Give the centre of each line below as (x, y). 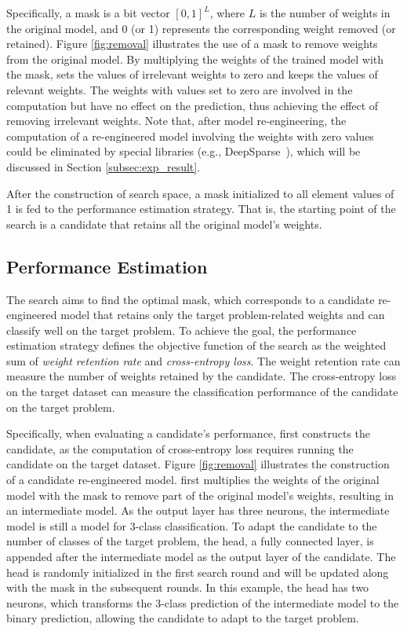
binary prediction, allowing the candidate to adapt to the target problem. (183, 618)
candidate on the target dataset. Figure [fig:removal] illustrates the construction (198, 464)
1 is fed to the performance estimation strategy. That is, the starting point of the (201, 209)
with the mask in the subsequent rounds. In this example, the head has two (188, 587)
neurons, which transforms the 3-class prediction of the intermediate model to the (203, 602)
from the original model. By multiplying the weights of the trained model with (195, 59)
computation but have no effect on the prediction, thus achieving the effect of (193, 105)
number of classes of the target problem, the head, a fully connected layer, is (190, 541)
